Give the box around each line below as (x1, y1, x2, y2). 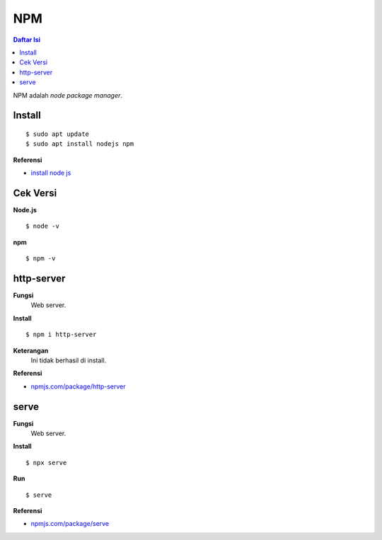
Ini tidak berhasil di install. (30, 356, 107, 364)
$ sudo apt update (25, 130, 90, 138)
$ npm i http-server (25, 331, 97, 339)
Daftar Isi (13, 35, 41, 44)
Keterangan (13, 346, 49, 355)
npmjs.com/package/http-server (30, 382, 127, 391)
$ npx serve (25, 459, 67, 466)
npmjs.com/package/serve (30, 519, 110, 528)
